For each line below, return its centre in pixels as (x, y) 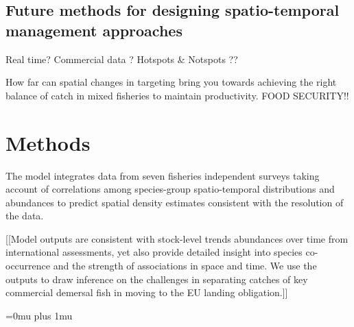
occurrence (28, 266)
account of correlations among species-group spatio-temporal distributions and (170, 189)
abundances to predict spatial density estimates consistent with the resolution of (175, 202)
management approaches (94, 30)
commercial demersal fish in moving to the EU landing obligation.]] (147, 292)
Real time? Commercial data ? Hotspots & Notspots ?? (122, 59)
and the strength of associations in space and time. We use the (185, 266)
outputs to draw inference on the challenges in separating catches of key (157, 279)
